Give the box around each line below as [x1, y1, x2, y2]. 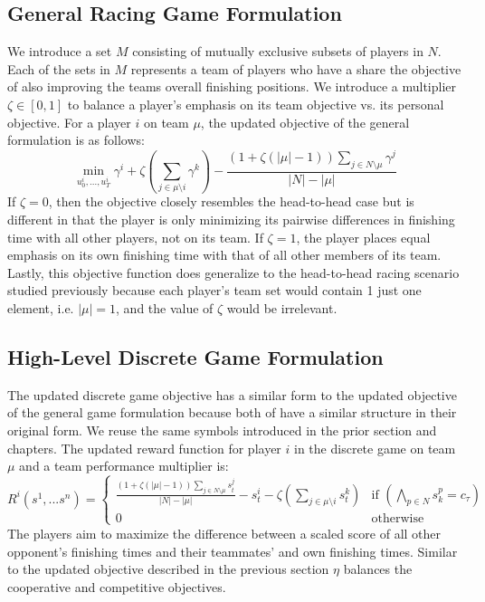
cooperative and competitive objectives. [7, 577, 226, 596]
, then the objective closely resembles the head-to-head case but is [48, 192, 414, 211]
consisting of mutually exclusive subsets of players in [132, 42, 423, 61]
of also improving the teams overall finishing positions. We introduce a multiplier [7, 77, 457, 96]
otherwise [371, 511, 424, 525]
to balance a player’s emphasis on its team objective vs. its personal [67, 94, 444, 113]
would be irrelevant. [226, 299, 338, 317]
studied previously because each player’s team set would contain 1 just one [7, 281, 422, 300]
